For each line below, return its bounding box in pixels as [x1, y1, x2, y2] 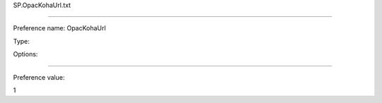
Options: [13, 50, 38, 59]
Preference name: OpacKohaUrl [13, 24, 106, 32]
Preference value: [13, 73, 65, 81]
